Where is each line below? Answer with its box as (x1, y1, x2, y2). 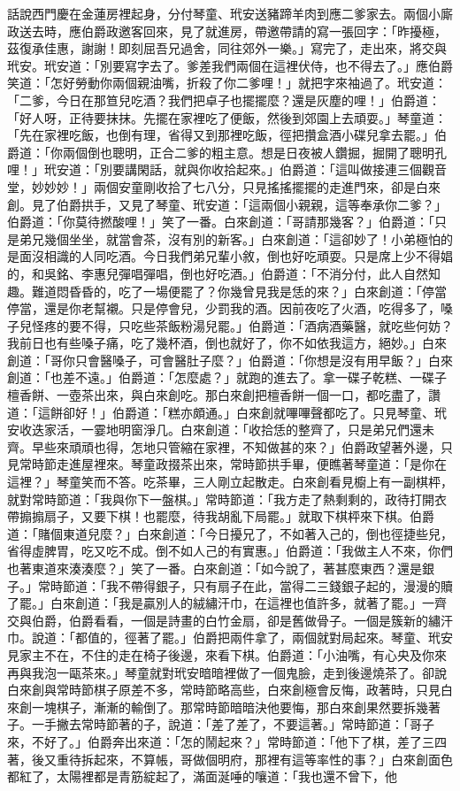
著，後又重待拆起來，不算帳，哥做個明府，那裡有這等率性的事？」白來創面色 (7, 749, 453, 768)
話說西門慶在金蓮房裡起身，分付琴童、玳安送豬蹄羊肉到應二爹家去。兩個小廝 (7, 4, 453, 22)
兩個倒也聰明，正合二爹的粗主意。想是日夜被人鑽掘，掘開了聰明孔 (62, 142, 447, 161)
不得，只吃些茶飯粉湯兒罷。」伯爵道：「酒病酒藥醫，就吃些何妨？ (80, 316, 453, 334)
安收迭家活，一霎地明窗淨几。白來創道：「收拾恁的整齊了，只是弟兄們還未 (7, 420, 434, 439)
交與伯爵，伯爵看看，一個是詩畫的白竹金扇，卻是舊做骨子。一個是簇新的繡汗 (7, 611, 453, 629)
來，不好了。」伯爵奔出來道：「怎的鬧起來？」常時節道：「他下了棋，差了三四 (7, 732, 447, 750)
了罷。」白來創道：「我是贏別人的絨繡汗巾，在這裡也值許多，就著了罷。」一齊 (7, 594, 447, 612)
